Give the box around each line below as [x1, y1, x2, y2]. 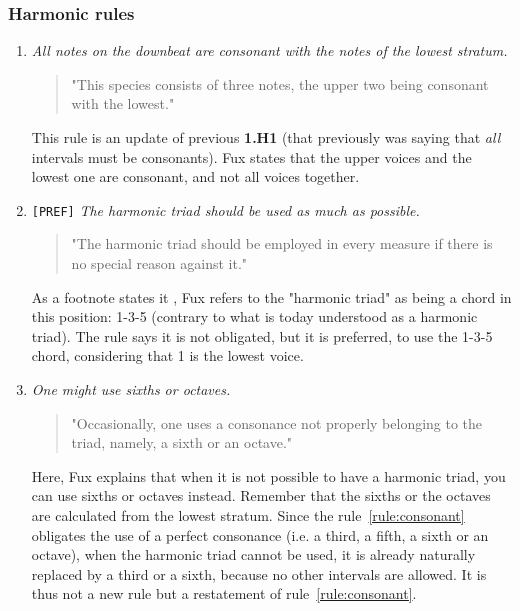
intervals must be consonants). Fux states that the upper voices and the [31, 146, 472, 167]
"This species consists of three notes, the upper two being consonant [71, 73, 489, 94]
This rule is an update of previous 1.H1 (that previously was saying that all [31, 127, 501, 147]
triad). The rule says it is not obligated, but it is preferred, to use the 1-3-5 [31, 325, 493, 346]
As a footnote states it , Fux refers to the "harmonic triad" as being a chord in [31, 286, 512, 307]
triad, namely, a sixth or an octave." [71, 432, 293, 453]
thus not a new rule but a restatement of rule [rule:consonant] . [31, 583, 417, 604]
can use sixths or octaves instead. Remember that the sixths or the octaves [31, 485, 491, 506]
